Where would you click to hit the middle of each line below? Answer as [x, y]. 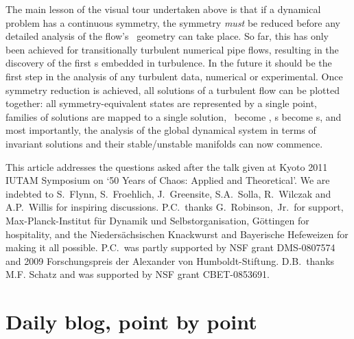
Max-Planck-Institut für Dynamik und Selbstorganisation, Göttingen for [157, 220]
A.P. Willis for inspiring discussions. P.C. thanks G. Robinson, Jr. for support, [175, 207]
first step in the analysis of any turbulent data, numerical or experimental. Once [174, 76]
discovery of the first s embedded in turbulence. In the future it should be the [169, 63]
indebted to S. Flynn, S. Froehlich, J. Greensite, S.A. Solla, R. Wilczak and [168, 193]
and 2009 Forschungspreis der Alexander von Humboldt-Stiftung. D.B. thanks [170, 260]
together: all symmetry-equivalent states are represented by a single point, [161, 103]
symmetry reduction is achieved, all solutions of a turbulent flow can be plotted [173, 90]
